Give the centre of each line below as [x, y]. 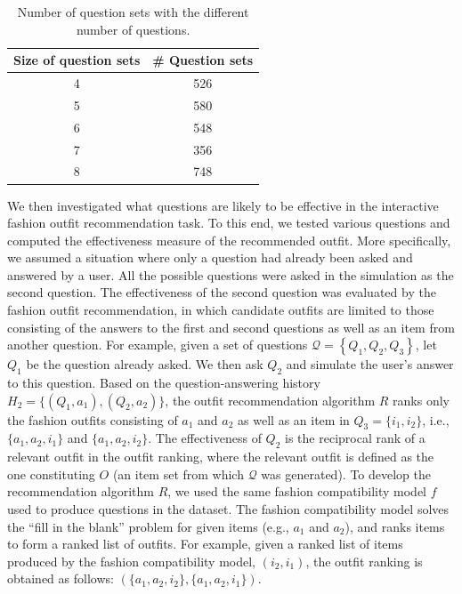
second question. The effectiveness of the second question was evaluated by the [222, 292]
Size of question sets [77, 60]
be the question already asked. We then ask [145, 364]
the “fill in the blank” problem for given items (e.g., [148, 526]
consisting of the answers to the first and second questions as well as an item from [231, 327]
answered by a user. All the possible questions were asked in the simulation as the [231, 274]
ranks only [421, 400]
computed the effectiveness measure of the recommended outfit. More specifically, [229, 240]
